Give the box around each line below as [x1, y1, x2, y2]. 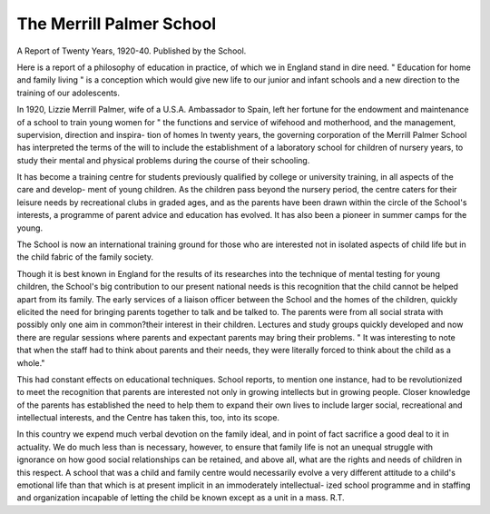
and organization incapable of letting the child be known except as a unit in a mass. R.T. [16, 492, 345, 503]
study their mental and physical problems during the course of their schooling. [16, 154, 310, 165]
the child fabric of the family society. [16, 252, 154, 262]
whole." [16, 357, 45, 368]
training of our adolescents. [16, 87, 121, 98]
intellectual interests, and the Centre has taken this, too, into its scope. [16, 412, 280, 423]
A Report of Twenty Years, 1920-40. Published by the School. [16, 45, 247, 56]
